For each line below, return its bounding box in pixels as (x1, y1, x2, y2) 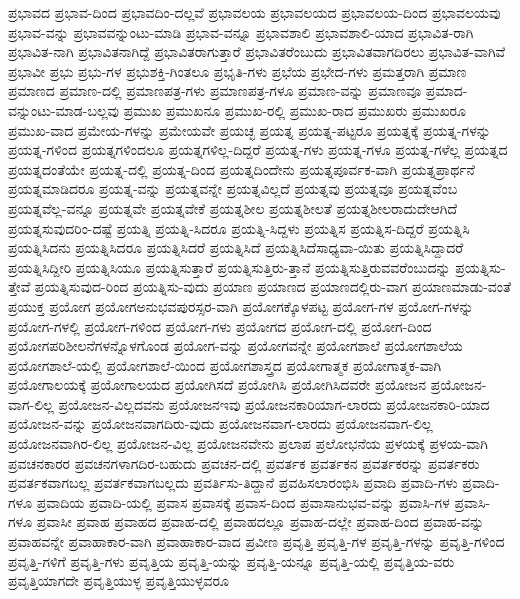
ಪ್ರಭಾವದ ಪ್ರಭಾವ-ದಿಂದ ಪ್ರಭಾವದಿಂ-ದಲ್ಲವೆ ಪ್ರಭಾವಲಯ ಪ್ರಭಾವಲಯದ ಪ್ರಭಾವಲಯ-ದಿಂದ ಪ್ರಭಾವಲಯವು (8, 2, 501, 22)
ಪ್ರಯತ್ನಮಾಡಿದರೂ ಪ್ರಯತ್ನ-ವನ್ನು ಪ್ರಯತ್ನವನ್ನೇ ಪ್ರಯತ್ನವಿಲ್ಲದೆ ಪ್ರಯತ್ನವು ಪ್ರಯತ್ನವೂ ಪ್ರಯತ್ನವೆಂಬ (8, 178, 458, 199)
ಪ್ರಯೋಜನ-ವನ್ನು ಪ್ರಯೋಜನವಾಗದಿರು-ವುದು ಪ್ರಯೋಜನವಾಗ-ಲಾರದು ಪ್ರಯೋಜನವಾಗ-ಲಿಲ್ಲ (8, 413, 433, 434)
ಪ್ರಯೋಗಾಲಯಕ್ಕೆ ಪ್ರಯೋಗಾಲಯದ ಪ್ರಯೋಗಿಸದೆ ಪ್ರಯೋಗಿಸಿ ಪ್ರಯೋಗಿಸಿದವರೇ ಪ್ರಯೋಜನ (8, 374, 427, 395)
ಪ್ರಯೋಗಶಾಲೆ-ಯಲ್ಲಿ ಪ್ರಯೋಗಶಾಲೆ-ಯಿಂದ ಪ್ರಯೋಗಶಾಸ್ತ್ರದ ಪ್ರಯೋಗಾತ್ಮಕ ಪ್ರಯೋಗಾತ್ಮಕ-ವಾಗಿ (8, 354, 442, 375)
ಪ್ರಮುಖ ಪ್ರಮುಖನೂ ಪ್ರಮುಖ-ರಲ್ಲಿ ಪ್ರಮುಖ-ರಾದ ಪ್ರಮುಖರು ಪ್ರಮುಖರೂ (123, 99, 466, 120)
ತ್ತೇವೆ (8, 276, 31, 297)
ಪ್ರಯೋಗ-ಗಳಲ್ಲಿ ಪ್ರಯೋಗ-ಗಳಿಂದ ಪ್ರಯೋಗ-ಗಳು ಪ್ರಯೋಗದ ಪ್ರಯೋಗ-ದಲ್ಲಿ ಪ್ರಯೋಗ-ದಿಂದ (8, 315, 432, 336)
